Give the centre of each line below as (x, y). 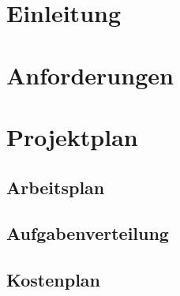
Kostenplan (54, 280)
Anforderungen (90, 75)
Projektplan (72, 136)
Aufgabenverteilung (88, 233)
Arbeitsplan (56, 187)
